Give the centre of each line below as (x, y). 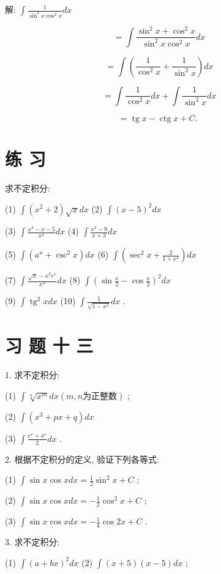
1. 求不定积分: (32, 375)
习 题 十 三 (49, 345)
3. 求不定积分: (32, 542)
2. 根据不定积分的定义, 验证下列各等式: (82, 459)
